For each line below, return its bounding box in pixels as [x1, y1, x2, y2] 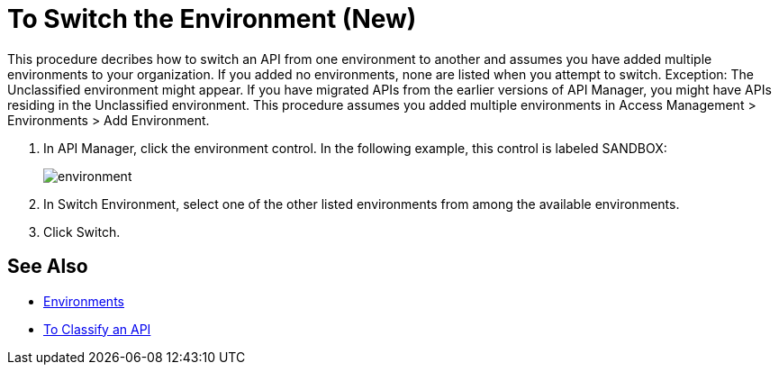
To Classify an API [43, 321, 151, 337]
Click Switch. [43, 223, 121, 240]
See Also [7, 255, 88, 278]
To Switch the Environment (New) [7, 4, 417, 34]
